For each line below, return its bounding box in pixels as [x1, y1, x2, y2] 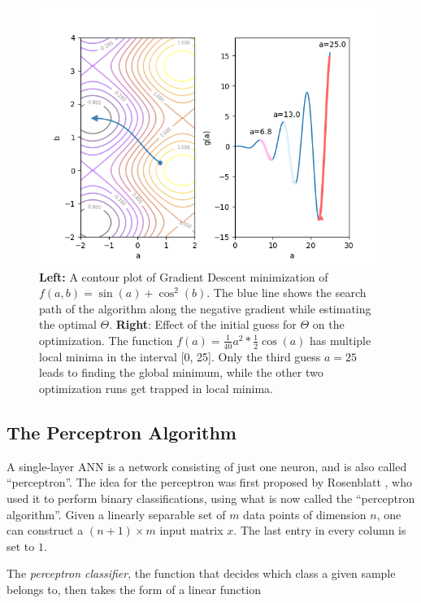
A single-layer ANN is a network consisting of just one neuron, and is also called [7, 457, 407, 474]
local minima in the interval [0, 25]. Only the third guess [39, 347, 321, 365]
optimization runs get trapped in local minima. [39, 379, 273, 396]
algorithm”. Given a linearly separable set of [7, 505, 226, 522]
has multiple [310, 331, 371, 348]
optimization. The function [39, 331, 173, 348]
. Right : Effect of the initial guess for [109, 316, 297, 333]
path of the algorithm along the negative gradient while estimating [39, 299, 371, 317]
